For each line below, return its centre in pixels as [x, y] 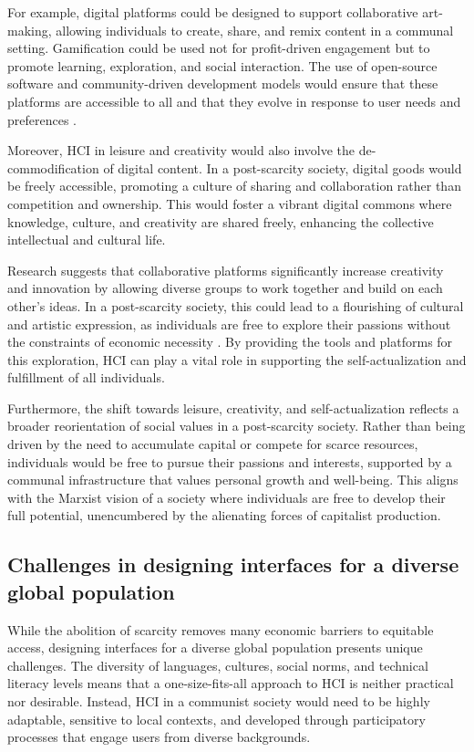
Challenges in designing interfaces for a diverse [233, 564]
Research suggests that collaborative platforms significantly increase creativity [226, 270]
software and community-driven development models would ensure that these [223, 84]
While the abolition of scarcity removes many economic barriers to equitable [221, 629]
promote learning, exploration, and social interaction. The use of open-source [222, 65]
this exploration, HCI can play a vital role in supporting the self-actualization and [237, 359]
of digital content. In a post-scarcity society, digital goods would [283, 167]
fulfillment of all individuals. [86, 377]
